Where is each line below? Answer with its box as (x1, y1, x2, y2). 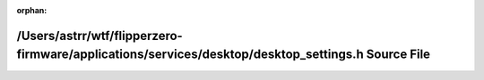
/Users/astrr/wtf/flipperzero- (16, 28, 183, 44)
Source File (366, 47, 430, 62)
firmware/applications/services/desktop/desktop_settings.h (16, 47, 365, 62)
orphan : (16, 5, 48, 15)
